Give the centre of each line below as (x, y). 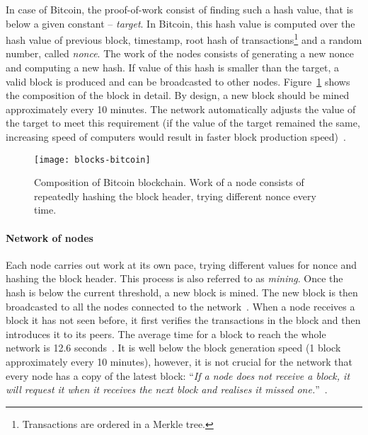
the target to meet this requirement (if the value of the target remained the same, (183, 123)
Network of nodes (50, 237)
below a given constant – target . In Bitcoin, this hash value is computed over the (180, 23)
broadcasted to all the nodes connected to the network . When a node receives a (180, 306)
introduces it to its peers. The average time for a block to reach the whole (166, 333)
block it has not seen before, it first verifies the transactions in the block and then (183, 320)
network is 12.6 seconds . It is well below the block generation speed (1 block (173, 348)
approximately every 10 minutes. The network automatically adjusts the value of (181, 109)
